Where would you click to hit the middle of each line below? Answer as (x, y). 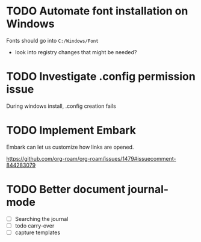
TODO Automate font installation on (97, 11)
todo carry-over (35, 225)
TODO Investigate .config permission (101, 77)
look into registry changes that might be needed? (76, 52)
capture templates (38, 232)
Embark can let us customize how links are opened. (70, 147)
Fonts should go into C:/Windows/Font (53, 40)
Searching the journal (42, 219)
